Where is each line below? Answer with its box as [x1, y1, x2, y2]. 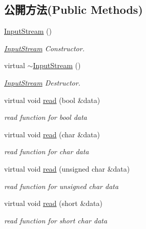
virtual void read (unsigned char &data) [4, 163, 130, 174]
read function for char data [4, 146, 89, 157]
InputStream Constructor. [4, 43, 85, 53]
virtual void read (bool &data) [4, 94, 100, 105]
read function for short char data [4, 215, 108, 225]
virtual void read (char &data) [4, 129, 100, 139]
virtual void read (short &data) [4, 198, 102, 209]
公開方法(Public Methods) [4, 2, 143, 17]
